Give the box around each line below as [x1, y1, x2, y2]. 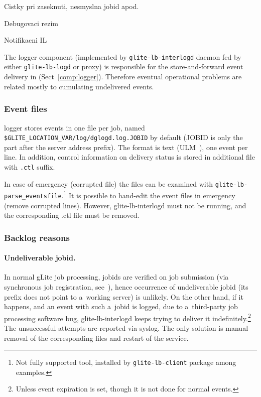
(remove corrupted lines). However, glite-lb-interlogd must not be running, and [4, 200, 246, 210]
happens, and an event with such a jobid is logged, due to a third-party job [4, 301, 238, 312]
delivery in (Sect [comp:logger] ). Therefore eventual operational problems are [4, 71, 242, 82]
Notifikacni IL [4, 35, 47, 45]
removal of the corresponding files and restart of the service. [4, 332, 189, 343]
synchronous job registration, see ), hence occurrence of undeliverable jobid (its [4, 281, 248, 292]
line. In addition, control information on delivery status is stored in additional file [4, 152, 255, 162]
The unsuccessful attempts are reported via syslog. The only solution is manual [4, 323, 248, 333]
